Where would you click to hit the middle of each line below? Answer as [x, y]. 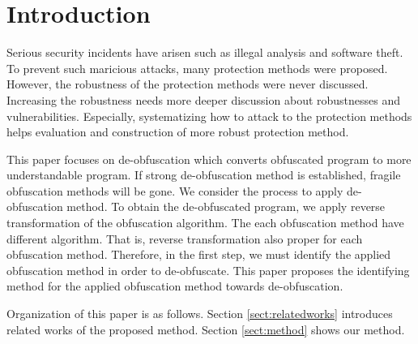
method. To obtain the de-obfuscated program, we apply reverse [226, 206]
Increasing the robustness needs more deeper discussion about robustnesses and [204, 99]
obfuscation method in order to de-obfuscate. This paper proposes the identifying [208, 270]
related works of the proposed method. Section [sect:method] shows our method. [206, 329]
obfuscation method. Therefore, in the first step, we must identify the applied [199, 254]
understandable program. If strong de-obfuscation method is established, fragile [204, 175]
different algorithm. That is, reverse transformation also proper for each [185, 238]
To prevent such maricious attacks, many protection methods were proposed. [197, 68]
